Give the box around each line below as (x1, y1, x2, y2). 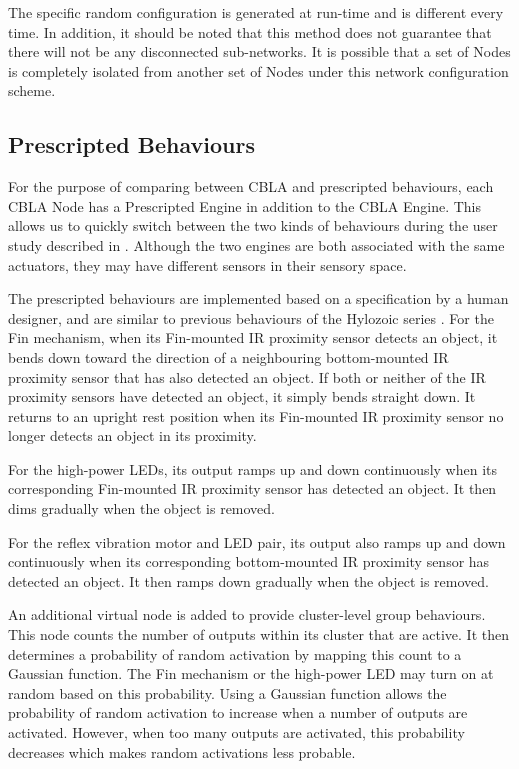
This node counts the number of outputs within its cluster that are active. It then (8, 624, 510, 645)
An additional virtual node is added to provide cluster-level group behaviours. (8, 604, 486, 625)
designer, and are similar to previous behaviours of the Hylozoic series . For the (8, 307, 494, 328)
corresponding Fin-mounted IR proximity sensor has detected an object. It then (8, 478, 497, 499)
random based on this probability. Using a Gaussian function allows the (8, 682, 447, 703)
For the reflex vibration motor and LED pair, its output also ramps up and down (8, 531, 506, 552)
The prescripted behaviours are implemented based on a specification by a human (8, 288, 509, 309)
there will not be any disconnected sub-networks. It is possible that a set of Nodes (8, 41, 511, 62)
